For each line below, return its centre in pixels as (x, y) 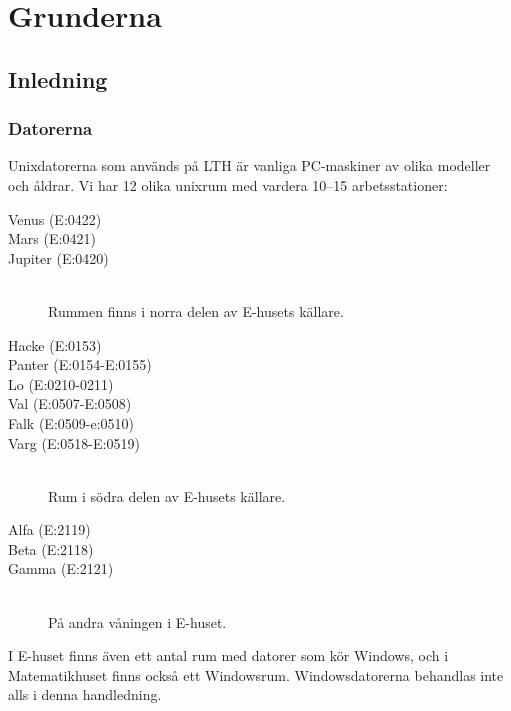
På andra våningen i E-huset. (137, 621)
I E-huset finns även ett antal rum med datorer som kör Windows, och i (228, 655)
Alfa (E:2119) (49, 529)
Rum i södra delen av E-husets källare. (167, 495)
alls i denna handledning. (85, 694)
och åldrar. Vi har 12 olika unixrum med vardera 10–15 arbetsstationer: (228, 184)
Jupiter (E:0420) (58, 257)
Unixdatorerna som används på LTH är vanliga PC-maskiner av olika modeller (249, 165)
